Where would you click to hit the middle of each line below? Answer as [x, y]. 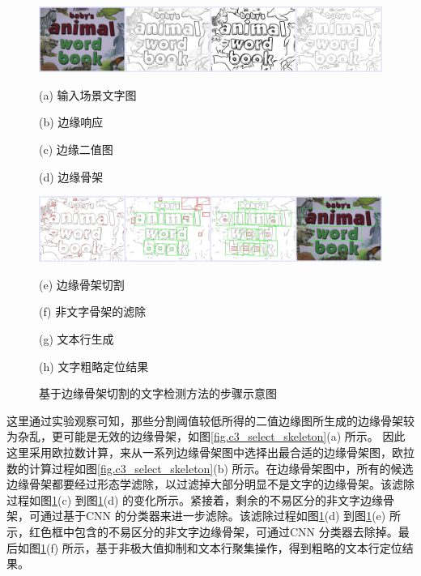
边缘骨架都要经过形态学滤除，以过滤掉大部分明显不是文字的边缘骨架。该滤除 [210, 484]
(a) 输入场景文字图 [88, 94]
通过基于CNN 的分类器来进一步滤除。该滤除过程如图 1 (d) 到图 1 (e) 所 [220, 516]
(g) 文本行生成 [77, 339]
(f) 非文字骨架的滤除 [93, 311]
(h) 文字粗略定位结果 [94, 366]
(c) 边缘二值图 [76, 149]
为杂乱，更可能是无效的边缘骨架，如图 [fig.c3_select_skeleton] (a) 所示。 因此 [206, 436]
